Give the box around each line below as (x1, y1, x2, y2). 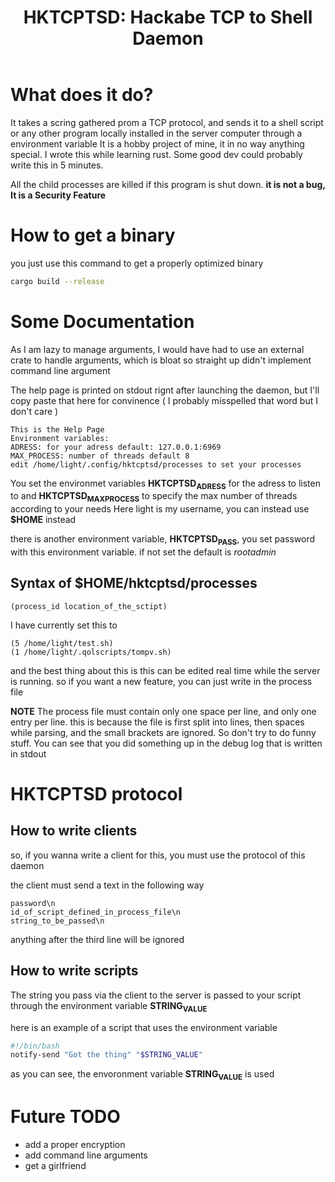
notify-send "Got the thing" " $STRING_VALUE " (10, 1050, 203, 1060)
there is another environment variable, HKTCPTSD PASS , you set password (10, 533, 316, 548)
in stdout (10, 747, 47, 760)
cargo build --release (10, 276, 105, 286)
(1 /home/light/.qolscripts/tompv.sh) (10, 647, 172, 657)
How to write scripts (10, 962, 139, 980)
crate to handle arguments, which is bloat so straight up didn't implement (10, 354, 312, 366)
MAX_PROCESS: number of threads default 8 (10, 451, 190, 461)
